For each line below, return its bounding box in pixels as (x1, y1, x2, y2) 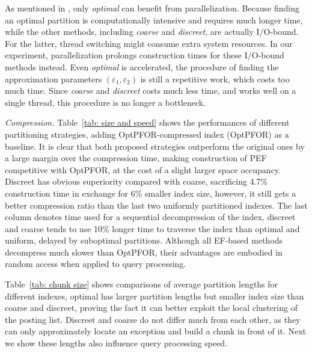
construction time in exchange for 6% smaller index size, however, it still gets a (5, 186, 296, 199)
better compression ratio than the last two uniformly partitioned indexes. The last (5, 198, 308, 211)
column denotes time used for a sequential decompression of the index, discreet (5, 210, 296, 223)
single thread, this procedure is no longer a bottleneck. (5, 96, 206, 108)
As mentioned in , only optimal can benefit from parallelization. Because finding (5, 2, 300, 14)
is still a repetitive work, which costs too (140, 72, 290, 85)
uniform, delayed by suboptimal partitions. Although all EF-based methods (5, 234, 283, 247)
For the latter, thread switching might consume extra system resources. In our (5, 37, 293, 49)
